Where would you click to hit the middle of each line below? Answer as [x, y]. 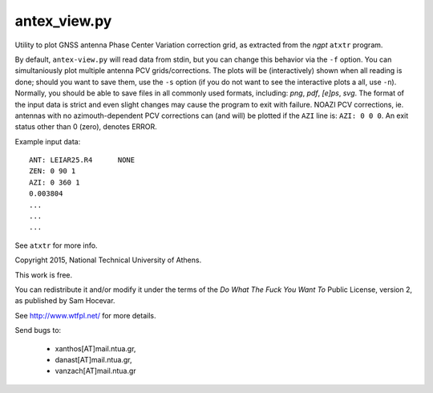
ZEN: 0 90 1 [53, 171]
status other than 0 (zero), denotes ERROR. [86, 127]
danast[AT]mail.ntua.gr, [93, 359]
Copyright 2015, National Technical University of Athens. [108, 260]
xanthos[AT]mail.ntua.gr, [95, 348]
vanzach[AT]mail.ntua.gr [95, 371]
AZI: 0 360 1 [55, 182]
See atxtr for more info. [56, 245]
